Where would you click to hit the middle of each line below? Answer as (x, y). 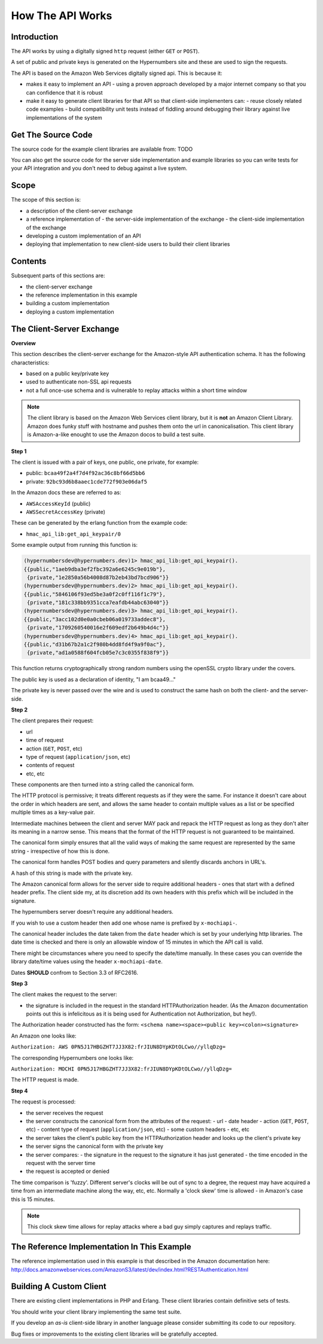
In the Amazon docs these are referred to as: (66, 492)
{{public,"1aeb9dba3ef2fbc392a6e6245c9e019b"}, (95, 569)
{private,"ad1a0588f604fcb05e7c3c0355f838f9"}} (98, 653)
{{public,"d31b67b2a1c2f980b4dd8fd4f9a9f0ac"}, (95, 644)
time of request (45, 740)
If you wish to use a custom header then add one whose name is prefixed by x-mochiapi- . (124, 923)
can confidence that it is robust (64, 92)
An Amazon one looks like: (44, 1036)
